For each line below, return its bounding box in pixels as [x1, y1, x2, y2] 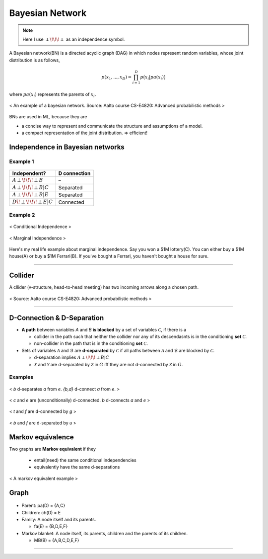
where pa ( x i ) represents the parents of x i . [9, 91, 96, 98]
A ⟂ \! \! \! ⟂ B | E [12, 191, 49, 198]
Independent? [12, 170, 46, 177]
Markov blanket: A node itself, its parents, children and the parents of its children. [21, 530, 188, 536]
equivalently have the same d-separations [34, 464, 120, 470]
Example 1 [9, 158, 34, 165]
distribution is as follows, [9, 57, 61, 63]
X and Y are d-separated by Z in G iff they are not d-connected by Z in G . [34, 361, 183, 367]
